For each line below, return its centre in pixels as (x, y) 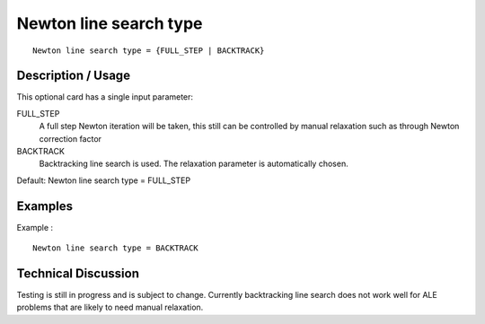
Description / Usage (73, 76)
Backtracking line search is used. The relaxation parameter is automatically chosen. (194, 164)
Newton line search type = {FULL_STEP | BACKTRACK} (149, 50)
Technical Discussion (78, 273)
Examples (45, 206)
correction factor (71, 138)
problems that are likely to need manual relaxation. (110, 307)
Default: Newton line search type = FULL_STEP (104, 180)
